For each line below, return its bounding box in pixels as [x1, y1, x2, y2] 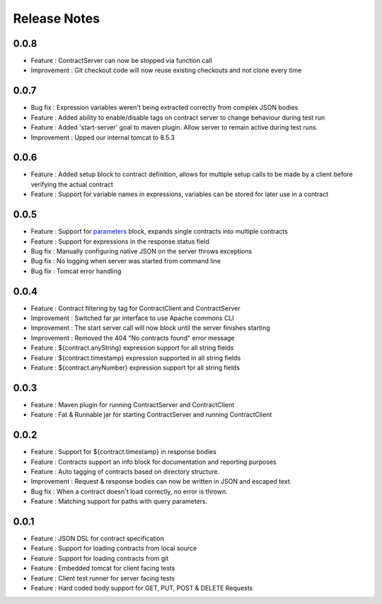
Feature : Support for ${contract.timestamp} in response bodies [30, 448, 217, 456]
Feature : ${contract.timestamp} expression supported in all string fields [30, 353, 241, 362]
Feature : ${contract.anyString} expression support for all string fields [30, 343, 234, 352]
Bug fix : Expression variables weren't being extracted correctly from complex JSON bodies [30, 103, 299, 112]
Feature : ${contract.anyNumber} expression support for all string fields [30, 363, 241, 372]
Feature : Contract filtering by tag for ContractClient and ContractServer [30, 304, 241, 312]
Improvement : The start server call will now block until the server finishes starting [30, 324, 270, 332]
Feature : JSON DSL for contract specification [30, 535, 164, 542]
